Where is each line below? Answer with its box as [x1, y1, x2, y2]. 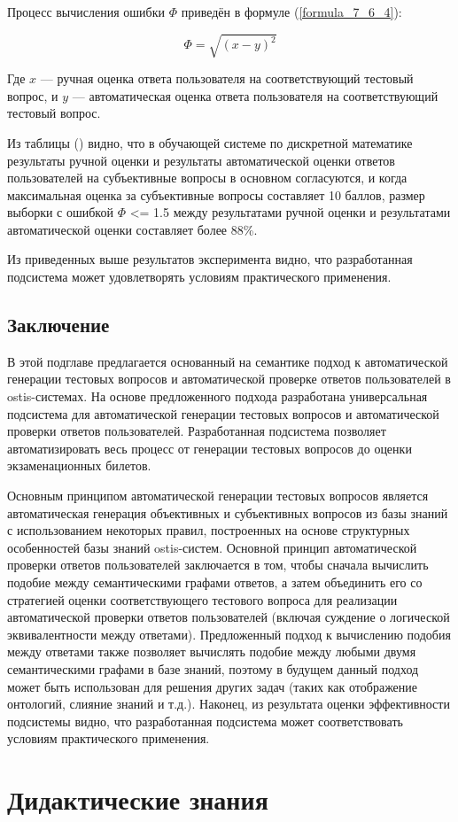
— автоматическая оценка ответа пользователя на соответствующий [72, 86, 439, 105]
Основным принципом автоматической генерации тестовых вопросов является [7, 486, 429, 505]
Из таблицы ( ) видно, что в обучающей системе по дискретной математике [7, 133, 413, 151]
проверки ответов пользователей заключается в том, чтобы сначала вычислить [7, 555, 429, 574]
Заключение [7, 311, 110, 338]
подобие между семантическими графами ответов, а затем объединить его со [7, 573, 423, 591]
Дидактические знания [7, 781, 268, 818]
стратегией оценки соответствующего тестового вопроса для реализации [7, 590, 398, 609]
